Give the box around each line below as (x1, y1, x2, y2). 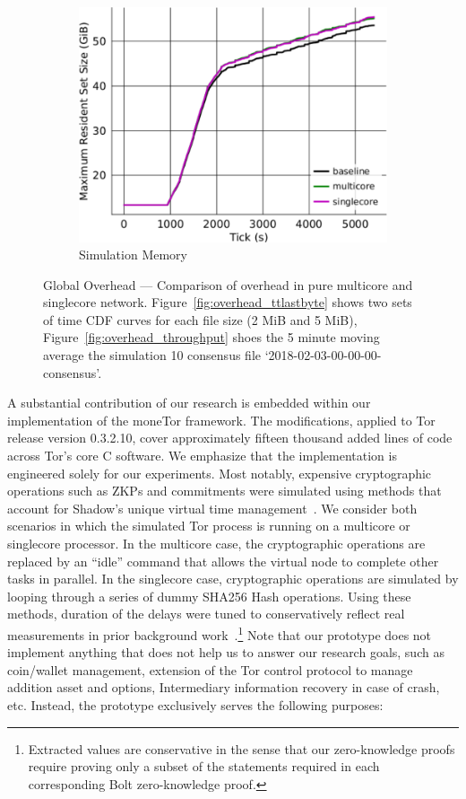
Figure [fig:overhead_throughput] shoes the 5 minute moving (43, 328, 380, 347)
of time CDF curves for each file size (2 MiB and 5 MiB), (43, 310, 358, 329)
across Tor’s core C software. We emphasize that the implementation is (7, 446, 397, 465)
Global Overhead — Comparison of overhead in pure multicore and (43, 275, 413, 294)
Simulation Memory (79, 245, 188, 264)
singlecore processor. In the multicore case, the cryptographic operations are (7, 534, 426, 552)
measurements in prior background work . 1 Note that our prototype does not (7, 622, 432, 644)
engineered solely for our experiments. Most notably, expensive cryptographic (7, 463, 432, 482)
